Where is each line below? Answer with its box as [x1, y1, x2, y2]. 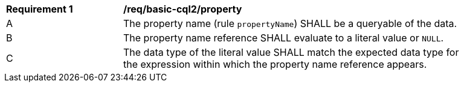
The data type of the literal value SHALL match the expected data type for [123, 46, 459, 58]
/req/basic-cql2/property [123, 3, 242, 15]
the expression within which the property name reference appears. [123, 58, 427, 70]
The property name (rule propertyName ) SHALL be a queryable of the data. [123, 17, 457, 29]
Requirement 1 [6, 3, 73, 15]
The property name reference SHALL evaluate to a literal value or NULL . [123, 32, 444, 44]
